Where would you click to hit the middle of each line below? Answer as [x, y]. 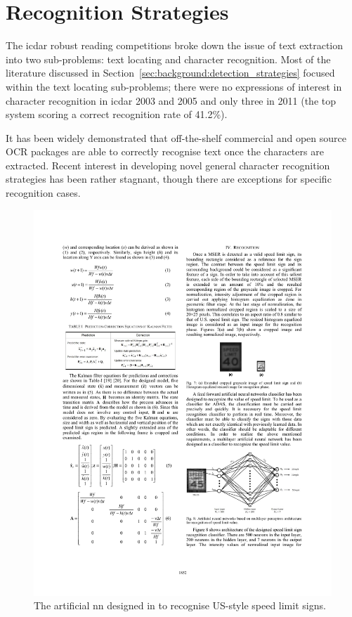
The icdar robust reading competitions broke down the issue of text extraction [175, 45]
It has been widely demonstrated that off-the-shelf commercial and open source [176, 137]
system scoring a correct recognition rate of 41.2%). [117, 114]
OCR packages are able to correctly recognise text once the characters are [165, 151]
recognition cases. [43, 193]
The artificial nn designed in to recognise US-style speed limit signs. [180, 605]
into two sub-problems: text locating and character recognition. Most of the [168, 59]
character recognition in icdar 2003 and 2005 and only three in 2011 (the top [171, 100]
